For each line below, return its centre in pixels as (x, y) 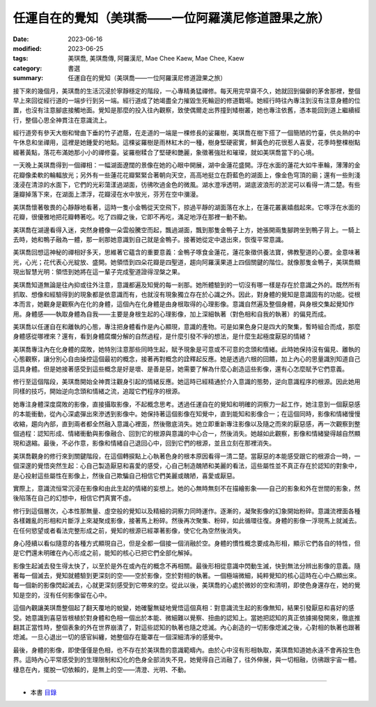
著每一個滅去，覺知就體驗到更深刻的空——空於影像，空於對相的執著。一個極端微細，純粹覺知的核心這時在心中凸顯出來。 (187, 576)
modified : (27, 48)
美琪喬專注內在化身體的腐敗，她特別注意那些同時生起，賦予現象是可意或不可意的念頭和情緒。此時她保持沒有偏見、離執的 (187, 349)
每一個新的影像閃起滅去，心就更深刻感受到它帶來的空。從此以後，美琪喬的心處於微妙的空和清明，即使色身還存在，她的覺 (187, 585)
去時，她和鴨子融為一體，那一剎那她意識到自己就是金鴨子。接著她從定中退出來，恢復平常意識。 (150, 239)
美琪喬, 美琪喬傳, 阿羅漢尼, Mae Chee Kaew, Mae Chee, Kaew (156, 59)
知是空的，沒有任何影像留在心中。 (62, 595)
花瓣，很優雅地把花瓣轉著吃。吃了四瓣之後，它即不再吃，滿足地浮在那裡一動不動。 (132, 217)
